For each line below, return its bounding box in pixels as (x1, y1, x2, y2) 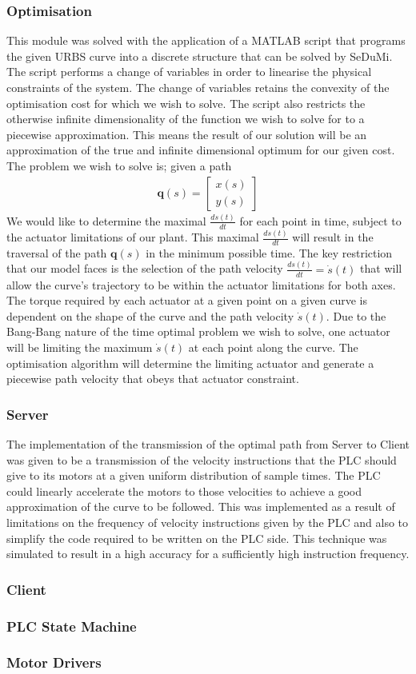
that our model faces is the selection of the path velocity (6, 260, 283, 277)
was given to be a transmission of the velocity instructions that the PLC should (6, 451, 397, 468)
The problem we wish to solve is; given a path (6, 157, 232, 173)
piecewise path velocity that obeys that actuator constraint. (6, 370, 299, 387)
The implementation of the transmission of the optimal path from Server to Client (6, 435, 410, 452)
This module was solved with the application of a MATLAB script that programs (6, 32, 406, 49)
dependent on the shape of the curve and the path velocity (6, 307, 294, 324)
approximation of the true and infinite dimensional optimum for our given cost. (6, 142, 395, 158)
